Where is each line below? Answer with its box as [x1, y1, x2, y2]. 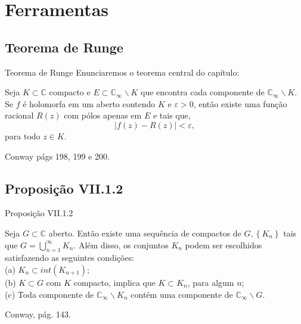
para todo [5, 129, 41, 142]
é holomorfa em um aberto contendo [23, 97, 156, 110]
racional [5, 109, 34, 121]
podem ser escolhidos [185, 238, 262, 251]
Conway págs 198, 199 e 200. [5, 149, 110, 162]
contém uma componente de [131, 288, 233, 300]
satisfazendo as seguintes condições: [5, 251, 135, 264]
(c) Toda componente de [5, 288, 94, 300]
